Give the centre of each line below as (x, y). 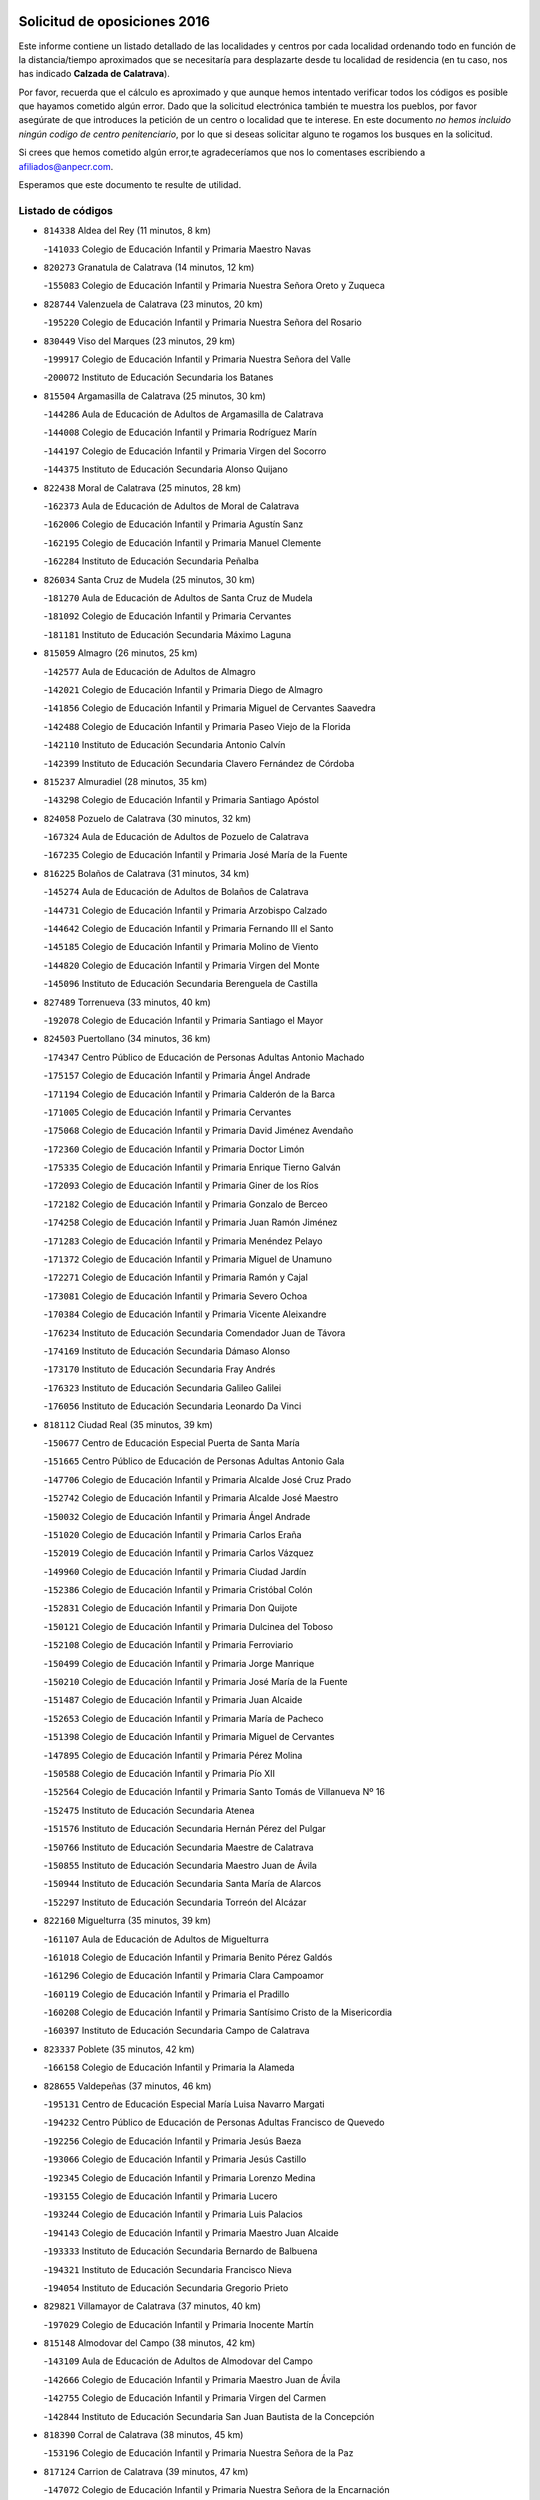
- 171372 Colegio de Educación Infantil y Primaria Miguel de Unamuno (187, 1259)
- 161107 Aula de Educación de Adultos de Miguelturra (156, 1939)
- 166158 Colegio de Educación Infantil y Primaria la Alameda (169, 2067)
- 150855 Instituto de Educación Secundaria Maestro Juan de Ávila (180, 1865)
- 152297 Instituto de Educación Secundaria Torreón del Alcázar (175, 1902)
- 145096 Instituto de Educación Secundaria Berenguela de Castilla (181, 984)
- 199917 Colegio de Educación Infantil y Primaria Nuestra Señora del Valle (197, 359)
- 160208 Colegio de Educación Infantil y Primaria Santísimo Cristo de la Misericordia (218, 2012)
